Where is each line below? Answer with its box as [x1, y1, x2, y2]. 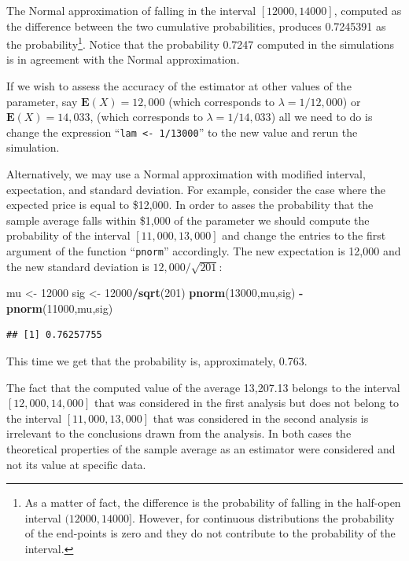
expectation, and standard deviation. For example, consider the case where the [6, 181, 386, 197]
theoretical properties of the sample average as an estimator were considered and [6, 441, 396, 457]
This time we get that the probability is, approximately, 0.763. [6, 353, 308, 369]
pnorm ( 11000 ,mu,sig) [6, 299, 113, 316]
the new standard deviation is [6, 258, 149, 274]
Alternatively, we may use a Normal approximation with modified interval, [6, 166, 366, 182]
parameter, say [6, 93, 78, 109]
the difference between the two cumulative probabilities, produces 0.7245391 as [6, 17, 386, 34]
